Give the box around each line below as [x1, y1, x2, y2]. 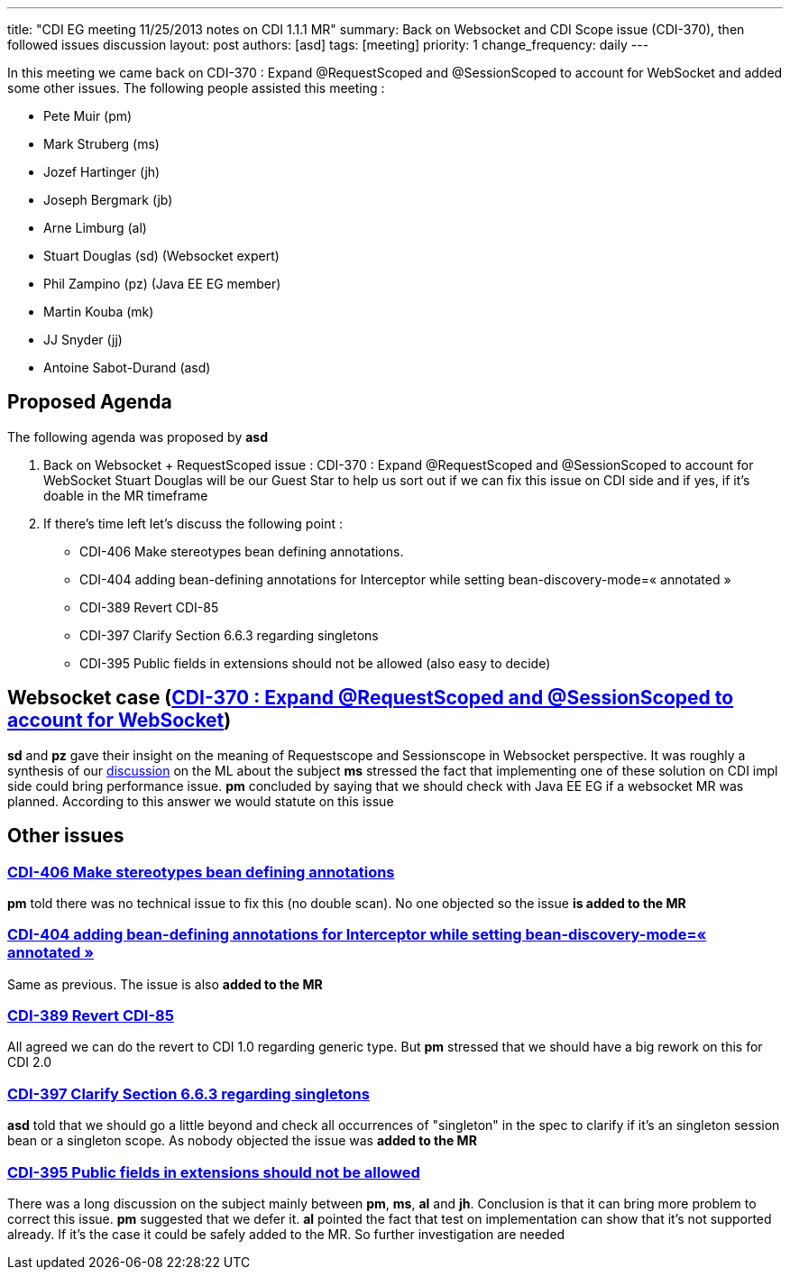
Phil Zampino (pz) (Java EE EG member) [43, 276, 281, 291]
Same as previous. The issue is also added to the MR [7, 976, 323, 992]
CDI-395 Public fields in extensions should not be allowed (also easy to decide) [79, 655, 551, 671]
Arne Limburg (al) [43, 220, 147, 235]
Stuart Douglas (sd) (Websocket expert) [43, 248, 280, 263]
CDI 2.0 [7, 1054, 52, 1070]
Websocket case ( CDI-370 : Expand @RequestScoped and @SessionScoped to [7, 686, 734, 710]
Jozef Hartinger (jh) [43, 164, 161, 179]
